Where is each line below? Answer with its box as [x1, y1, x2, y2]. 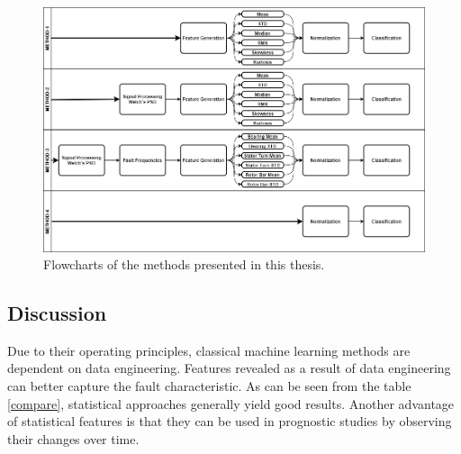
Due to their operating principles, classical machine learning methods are [7, 340, 411, 359]
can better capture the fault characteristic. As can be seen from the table [7, 377, 411, 395]
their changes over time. [7, 429, 140, 448]
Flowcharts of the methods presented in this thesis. [43, 255, 325, 274]
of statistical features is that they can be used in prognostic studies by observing [7, 412, 452, 431]
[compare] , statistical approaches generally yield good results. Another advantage [7, 394, 455, 413]
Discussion [7, 299, 107, 327]
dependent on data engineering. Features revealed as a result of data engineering [7, 359, 451, 377]
